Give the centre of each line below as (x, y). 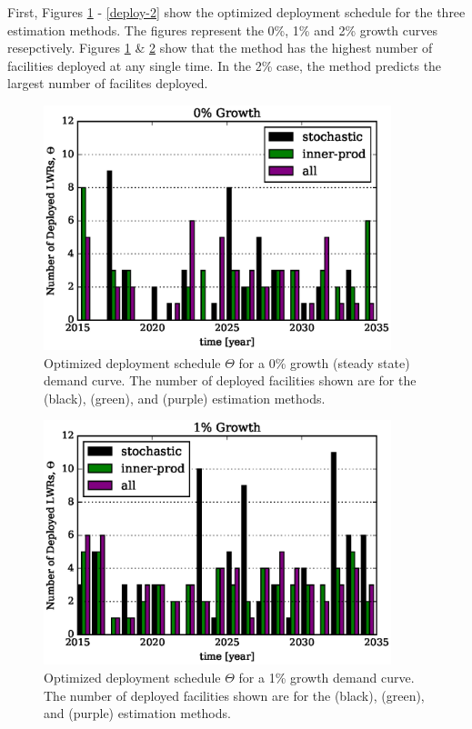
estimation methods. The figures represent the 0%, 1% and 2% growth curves (223, 30)
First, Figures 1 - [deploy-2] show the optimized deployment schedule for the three (236, 12)
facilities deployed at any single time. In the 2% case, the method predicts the (225, 65)
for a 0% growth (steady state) (324, 362)
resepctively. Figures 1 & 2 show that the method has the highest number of (220, 48)
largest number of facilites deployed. (108, 83)
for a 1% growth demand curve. (326, 678)
